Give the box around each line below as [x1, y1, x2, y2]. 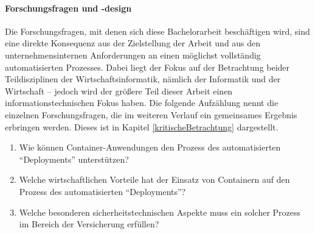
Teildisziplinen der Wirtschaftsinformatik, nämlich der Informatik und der [5, 73, 281, 85]
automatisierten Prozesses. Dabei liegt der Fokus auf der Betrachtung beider [5, 60, 290, 73]
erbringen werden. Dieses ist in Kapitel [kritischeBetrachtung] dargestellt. [5, 120, 279, 133]
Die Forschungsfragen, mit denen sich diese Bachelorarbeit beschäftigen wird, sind [5, 24, 310, 37]
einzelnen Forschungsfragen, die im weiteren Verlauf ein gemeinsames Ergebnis [5, 108, 297, 121]
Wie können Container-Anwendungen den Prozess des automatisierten [19, 141, 281, 154]
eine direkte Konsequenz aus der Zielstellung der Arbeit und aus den [5, 37, 261, 49]
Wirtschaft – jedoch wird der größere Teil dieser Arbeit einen [5, 84, 233, 97]
